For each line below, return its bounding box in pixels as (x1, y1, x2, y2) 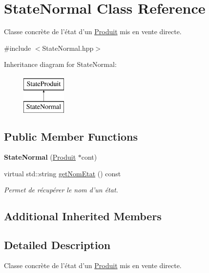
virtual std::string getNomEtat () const (4, 168, 121, 178)
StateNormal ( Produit (4, 152, 76, 162)
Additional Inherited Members (4, 209, 162, 224)
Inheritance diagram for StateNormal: (4, 59, 117, 69)
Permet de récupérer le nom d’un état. (4, 185, 118, 195)
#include (4, 42, 31, 53)
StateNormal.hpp (42, 42, 94, 53)
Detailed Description (4, 237, 111, 252)
